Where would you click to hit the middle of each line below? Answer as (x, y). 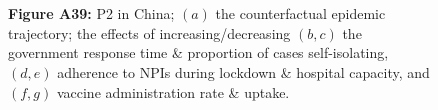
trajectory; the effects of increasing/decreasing (149, 32)
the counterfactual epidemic (300, 13)
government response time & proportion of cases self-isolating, (198, 52)
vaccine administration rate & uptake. (173, 91)
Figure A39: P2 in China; (91, 13)
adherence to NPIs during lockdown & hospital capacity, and (243, 71)
